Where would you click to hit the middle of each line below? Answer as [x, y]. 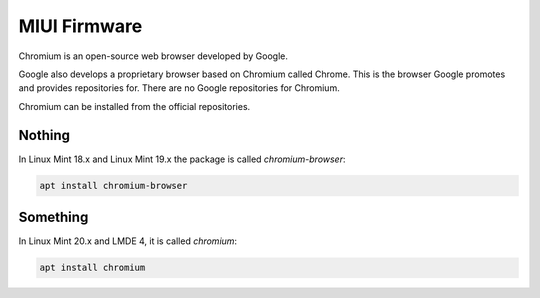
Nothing [44, 135]
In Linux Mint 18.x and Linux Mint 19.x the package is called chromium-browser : [182, 159]
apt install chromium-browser [113, 185]
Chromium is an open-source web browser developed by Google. [153, 56]
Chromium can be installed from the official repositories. [134, 106]
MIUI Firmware [80, 26]
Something [53, 217]
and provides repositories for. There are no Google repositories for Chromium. [179, 88]
